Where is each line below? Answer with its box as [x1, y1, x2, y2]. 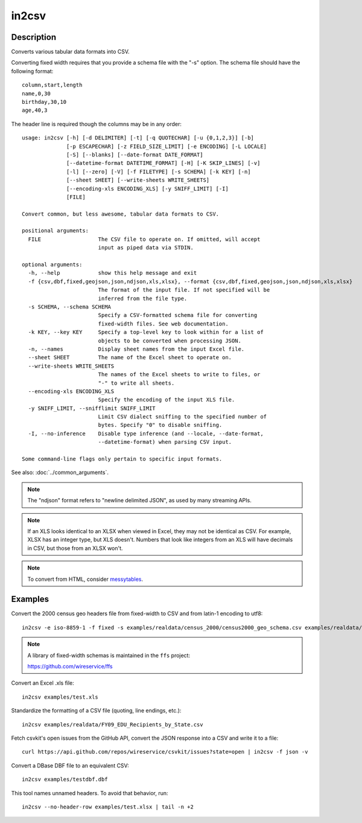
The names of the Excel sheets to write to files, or [98, 371, 261, 378]
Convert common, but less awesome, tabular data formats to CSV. [22, 210, 220, 217]
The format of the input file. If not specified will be [98, 287, 270, 293]
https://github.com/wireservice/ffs [27, 663, 113, 670]
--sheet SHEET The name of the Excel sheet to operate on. [28, 354, 232, 361]
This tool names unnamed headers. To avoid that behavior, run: [11, 789, 168, 796]
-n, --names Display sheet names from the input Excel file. [28, 345, 245, 353]
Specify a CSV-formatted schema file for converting [98, 312, 258, 319]
